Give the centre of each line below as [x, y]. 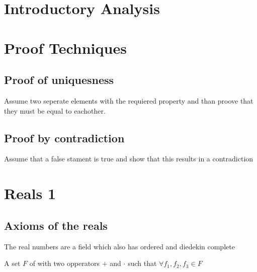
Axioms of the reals [56, 225]
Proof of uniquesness [59, 80]
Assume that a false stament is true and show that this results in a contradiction [129, 159]
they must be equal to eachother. [55, 110]
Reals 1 [30, 193]
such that [142, 263]
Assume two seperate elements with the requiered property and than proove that [129, 100]
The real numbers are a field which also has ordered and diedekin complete [119, 246]
